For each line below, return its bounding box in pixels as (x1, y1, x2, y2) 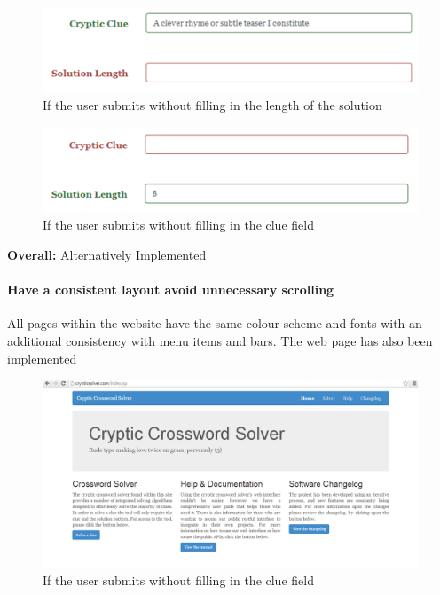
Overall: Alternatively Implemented (7, 245, 207, 263)
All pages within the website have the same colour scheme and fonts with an (7, 314, 422, 333)
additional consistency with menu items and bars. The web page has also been (7, 331, 433, 349)
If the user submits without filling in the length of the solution (43, 96, 382, 114)
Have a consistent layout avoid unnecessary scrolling (7, 280, 334, 299)
